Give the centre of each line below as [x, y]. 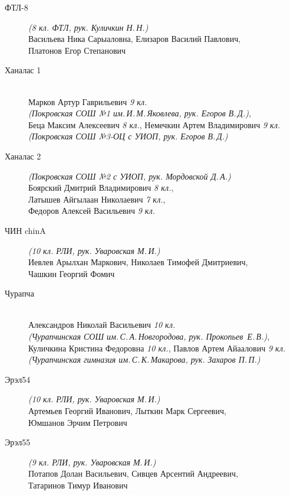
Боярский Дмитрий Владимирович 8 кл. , [101, 188]
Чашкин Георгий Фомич [72, 273]
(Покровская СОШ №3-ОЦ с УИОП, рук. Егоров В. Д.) [128, 136]
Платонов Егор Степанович [77, 50]
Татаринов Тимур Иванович [78, 485]
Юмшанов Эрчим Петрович [78, 422]
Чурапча [19, 293]
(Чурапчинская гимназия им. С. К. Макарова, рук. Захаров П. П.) [144, 359]
